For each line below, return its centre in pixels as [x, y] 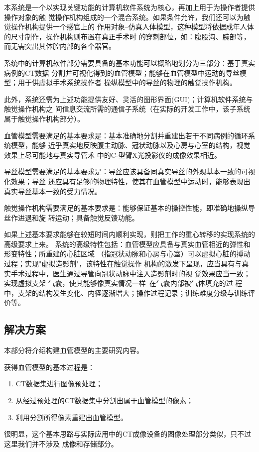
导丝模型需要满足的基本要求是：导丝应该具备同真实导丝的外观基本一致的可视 [129, 171]
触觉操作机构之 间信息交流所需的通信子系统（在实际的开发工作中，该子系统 [127, 109]
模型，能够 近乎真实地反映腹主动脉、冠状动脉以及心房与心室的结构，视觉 [130, 145]
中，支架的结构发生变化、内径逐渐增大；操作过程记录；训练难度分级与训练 [126, 292]
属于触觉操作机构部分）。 [44, 118]
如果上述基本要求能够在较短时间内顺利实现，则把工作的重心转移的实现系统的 [129, 234]
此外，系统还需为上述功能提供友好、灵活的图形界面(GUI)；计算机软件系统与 [129, 99]
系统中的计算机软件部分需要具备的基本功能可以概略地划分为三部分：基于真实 [129, 62]
